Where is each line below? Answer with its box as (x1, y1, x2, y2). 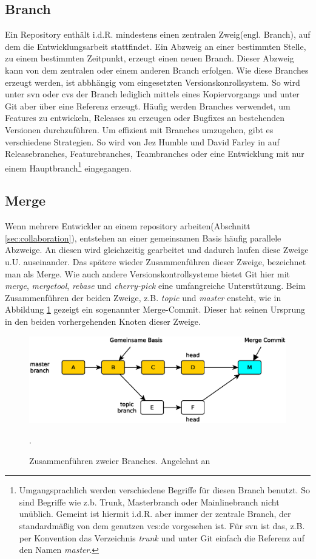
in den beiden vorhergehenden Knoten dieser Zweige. (5, 314, 201, 327)
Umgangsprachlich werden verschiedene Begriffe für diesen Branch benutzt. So (19, 484, 310, 496)
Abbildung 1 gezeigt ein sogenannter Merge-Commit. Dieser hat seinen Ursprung (5, 303, 305, 316)
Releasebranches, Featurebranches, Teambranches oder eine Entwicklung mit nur (5, 147, 304, 160)
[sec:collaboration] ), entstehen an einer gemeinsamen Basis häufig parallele (5, 231, 281, 244)
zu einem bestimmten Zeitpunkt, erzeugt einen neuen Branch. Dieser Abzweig (5, 52, 294, 64)
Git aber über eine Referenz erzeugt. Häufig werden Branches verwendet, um (5, 99, 291, 112)
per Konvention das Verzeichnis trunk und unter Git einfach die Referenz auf (19, 531, 304, 544)
